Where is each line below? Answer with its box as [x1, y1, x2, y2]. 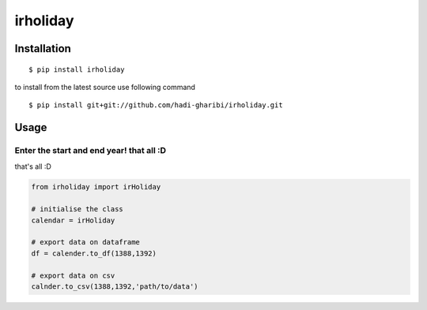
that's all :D [14, 162, 51, 171]
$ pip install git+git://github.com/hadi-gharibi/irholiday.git [28, 101, 284, 110]
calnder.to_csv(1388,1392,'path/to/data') [31, 282, 198, 291]
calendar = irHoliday [31, 215, 115, 225]
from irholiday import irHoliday [31, 182, 161, 192]
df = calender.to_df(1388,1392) [31, 248, 157, 258]
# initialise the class [31, 205, 124, 214]
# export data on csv [31, 271, 115, 280]
